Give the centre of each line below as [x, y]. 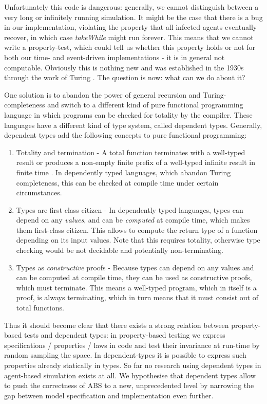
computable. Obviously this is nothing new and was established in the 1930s [124, 67]
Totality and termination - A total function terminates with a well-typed [131, 152]
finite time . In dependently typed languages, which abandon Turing [123, 172]
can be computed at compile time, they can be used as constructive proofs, [134, 277]
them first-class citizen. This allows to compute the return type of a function [137, 229]
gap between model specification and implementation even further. [109, 395]
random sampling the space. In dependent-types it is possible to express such [125, 355]
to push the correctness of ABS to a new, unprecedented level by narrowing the [129, 385]
